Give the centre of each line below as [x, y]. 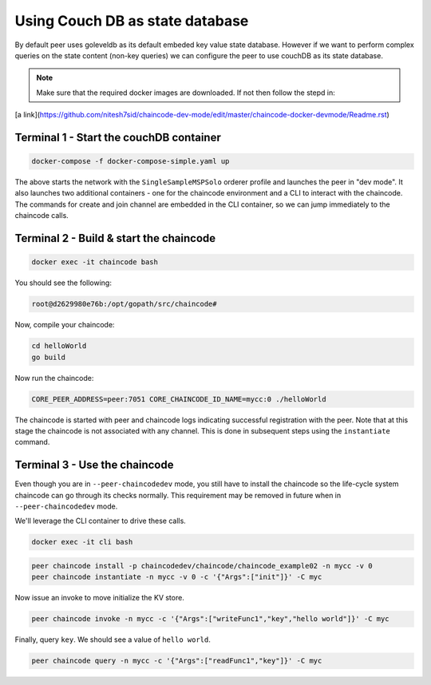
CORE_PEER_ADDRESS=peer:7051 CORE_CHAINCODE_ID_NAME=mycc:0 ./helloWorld [179, 399]
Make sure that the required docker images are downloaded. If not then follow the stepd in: [186, 93]
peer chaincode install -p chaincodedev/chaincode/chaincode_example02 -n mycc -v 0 [202, 566]
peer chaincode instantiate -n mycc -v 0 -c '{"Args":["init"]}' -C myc [177, 577]
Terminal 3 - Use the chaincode [94, 465]
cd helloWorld [59, 346]
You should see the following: [63, 283]
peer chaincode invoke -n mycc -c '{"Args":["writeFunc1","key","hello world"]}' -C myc [211, 619]
